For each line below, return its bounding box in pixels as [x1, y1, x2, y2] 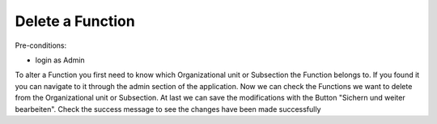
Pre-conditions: [15, 41, 67, 50]
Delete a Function [15, 12, 135, 30]
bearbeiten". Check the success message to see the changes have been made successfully [15, 104, 321, 113]
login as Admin [35, 55, 85, 65]
